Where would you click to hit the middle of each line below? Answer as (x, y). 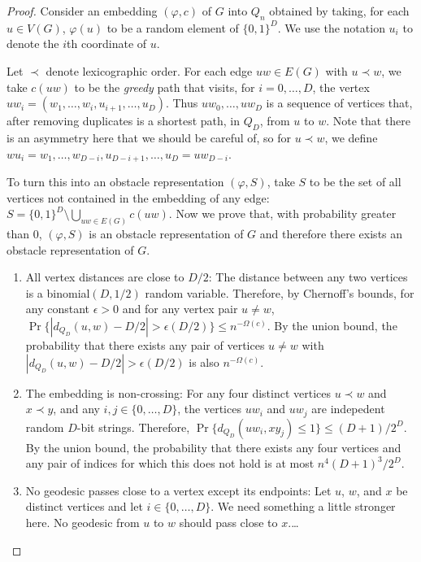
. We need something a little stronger (303, 506)
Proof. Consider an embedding (82, 11)
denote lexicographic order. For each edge (149, 70)
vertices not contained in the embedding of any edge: (138, 197)
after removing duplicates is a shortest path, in (124, 121)
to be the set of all (355, 182)
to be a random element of (173, 27)
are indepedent (348, 409)
